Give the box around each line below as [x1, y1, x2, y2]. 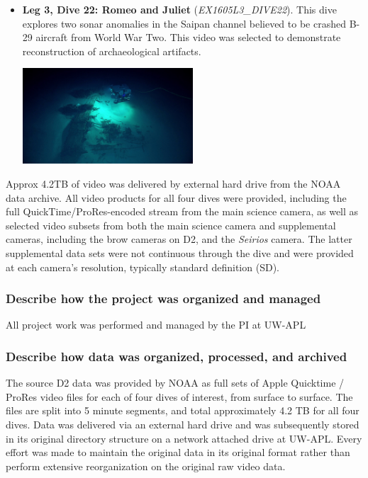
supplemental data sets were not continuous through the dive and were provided [6, 245, 354, 260]
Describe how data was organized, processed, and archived [6, 347, 347, 365]
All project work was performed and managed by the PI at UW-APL [6, 317, 306, 332]
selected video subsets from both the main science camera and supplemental [6, 217, 336, 232]
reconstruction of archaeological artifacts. [22, 43, 201, 58]
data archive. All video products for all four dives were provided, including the [6, 190, 347, 205]
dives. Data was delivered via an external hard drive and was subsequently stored [6, 416, 359, 431]
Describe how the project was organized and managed [6, 290, 321, 307]
